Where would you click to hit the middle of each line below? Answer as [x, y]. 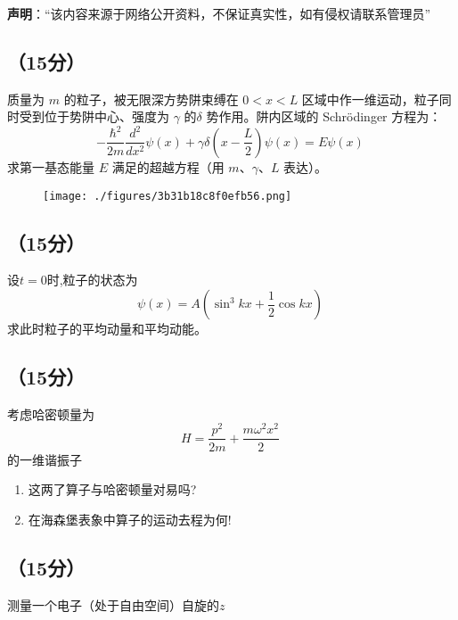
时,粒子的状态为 [92, 280]
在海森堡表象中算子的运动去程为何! [130, 519]
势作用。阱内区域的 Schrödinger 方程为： [324, 116]
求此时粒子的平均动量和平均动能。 [107, 328]
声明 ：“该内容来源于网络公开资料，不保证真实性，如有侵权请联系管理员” [219, 13]
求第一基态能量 [51, 166]
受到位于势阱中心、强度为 [94, 116]
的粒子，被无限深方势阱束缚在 [151, 99]
